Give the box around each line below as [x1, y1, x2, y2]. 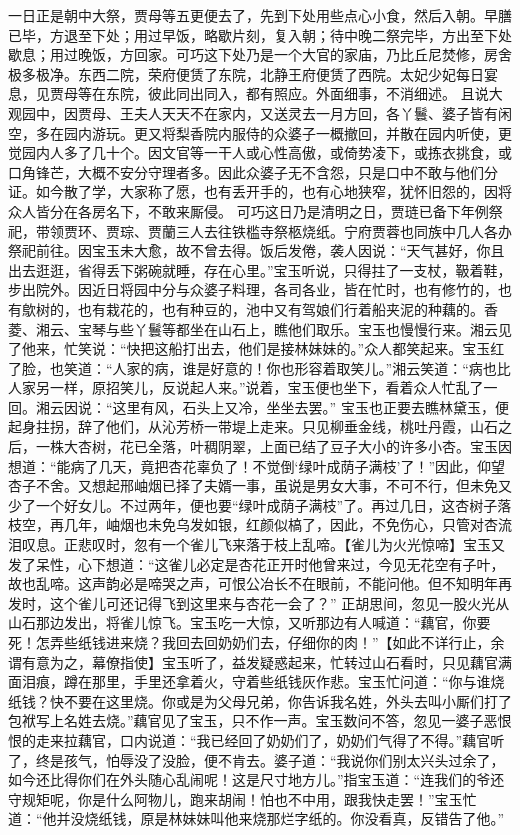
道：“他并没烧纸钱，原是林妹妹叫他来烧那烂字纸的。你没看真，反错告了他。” [8, 808, 505, 829]
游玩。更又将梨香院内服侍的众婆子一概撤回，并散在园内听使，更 [91, 122, 512, 143]
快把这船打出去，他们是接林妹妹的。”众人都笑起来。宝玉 [126, 338, 491, 359]
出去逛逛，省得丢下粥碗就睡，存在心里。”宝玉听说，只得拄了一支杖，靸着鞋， [8, 259, 512, 280]
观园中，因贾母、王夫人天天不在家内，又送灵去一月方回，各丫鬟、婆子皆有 [8, 102, 498, 123]
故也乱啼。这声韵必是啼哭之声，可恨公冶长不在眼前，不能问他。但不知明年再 [8, 573, 512, 594]
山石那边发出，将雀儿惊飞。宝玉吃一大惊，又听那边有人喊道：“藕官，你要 [8, 612, 491, 633]
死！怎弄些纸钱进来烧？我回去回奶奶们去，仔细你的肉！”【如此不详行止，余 [8, 632, 505, 652]
